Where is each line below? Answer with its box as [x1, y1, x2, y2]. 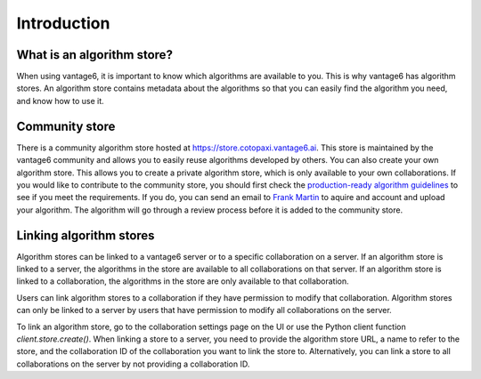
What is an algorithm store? [16, 47, 174, 62]
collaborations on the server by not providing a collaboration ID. [16, 359, 250, 369]
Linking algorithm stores [16, 228, 155, 243]
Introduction [16, 13, 110, 33]
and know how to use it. [16, 95, 104, 106]
